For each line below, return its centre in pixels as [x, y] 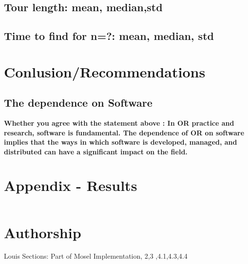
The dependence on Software [78, 103]
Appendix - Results [71, 185]
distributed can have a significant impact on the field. [96, 151]
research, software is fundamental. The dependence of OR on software [124, 132]
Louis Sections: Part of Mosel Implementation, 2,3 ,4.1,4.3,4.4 [96, 255]
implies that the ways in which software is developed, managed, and [121, 142]
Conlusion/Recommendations [105, 71]
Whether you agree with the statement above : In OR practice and [119, 123]
